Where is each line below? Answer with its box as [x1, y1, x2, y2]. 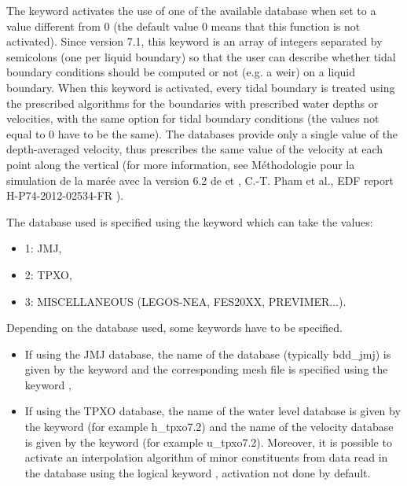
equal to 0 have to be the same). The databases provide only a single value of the [6, 125, 398, 142]
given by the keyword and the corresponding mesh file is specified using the [24, 361, 388, 377]
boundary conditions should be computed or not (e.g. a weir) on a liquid [6, 64, 356, 80]
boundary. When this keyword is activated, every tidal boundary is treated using [6, 79, 395, 95]
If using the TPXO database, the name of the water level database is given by [24, 403, 401, 419]
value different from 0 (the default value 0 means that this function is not [6, 17, 361, 34]
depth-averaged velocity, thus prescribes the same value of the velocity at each [6, 141, 383, 157]
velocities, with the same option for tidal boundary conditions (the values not [6, 110, 379, 127]
